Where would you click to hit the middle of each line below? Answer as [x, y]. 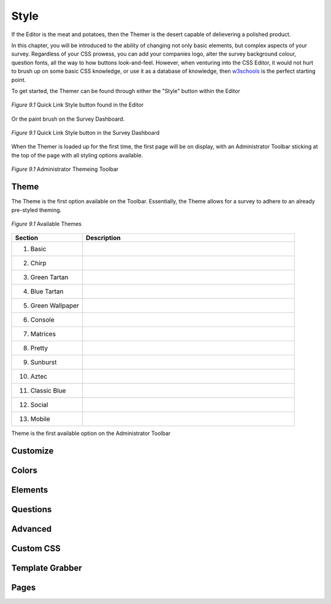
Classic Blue [48, 391]
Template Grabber [47, 568]
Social [39, 405]
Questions [32, 509]
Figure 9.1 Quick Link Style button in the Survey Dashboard [86, 133]
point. [19, 80]
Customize [32, 451]
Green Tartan [49, 277]
